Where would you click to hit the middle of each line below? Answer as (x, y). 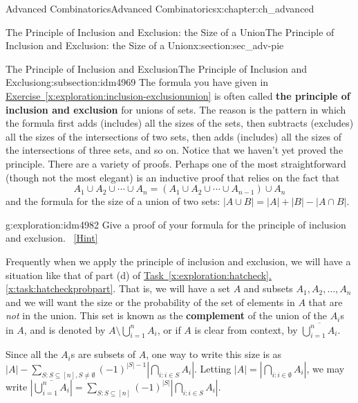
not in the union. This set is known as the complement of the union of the (167, 315)
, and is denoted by (65, 329)
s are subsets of (103, 354)
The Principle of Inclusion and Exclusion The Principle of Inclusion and (157, 68)
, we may (326, 368)
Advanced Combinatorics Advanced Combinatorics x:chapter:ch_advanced (160, 8)
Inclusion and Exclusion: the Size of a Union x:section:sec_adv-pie (145, 45)
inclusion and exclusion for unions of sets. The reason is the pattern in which (176, 109)
